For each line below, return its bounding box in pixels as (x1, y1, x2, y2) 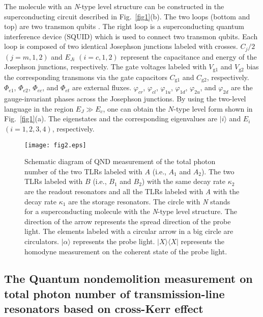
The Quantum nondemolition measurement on (4, 271, 253, 286)
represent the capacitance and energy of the (121, 51, 257, 62)
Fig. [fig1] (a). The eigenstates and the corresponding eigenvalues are (4, 113, 218, 124)
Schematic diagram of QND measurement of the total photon (24, 156, 216, 167)
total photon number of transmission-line (4, 285, 225, 301)
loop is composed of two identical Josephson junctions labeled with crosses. (4, 41, 238, 51)
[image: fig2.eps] (24, 141, 86, 149)
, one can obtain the (103, 103, 166, 114)
